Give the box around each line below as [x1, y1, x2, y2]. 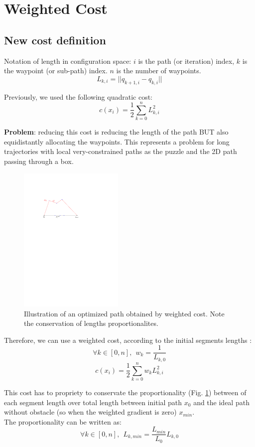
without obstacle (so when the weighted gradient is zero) [4, 407, 177, 417]
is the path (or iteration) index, [138, 55, 235, 66]
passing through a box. [4, 156, 74, 166]
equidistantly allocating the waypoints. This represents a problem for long [4, 136, 230, 147]
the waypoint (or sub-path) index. [4, 65, 108, 76]
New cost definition [4, 32, 106, 47]
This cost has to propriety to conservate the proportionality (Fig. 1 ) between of [4, 387, 247, 398]
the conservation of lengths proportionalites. [24, 318, 158, 328]
